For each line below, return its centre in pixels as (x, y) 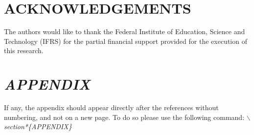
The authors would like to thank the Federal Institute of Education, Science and (125, 31)
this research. (24, 50)
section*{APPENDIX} (38, 126)
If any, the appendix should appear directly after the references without (111, 107)
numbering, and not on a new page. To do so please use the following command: (124, 117)
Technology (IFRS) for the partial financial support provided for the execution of (126, 41)
